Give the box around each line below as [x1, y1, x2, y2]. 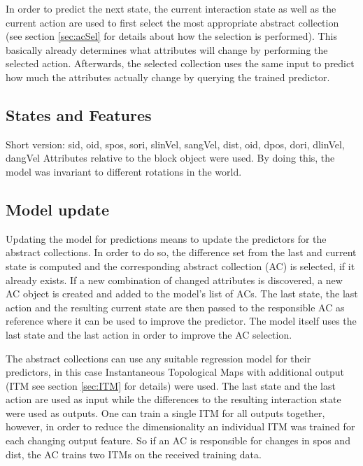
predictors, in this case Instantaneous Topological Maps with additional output [6, 365, 344, 379]
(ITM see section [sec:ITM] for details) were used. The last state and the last [6, 378, 336, 393]
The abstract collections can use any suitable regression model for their [6, 351, 311, 365]
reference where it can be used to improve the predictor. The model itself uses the [6, 313, 357, 328]
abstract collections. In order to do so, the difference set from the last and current [6, 245, 357, 260]
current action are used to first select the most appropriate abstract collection [6, 15, 339, 29]
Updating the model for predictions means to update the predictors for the [6, 231, 327, 246]
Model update [6, 198, 110, 220]
